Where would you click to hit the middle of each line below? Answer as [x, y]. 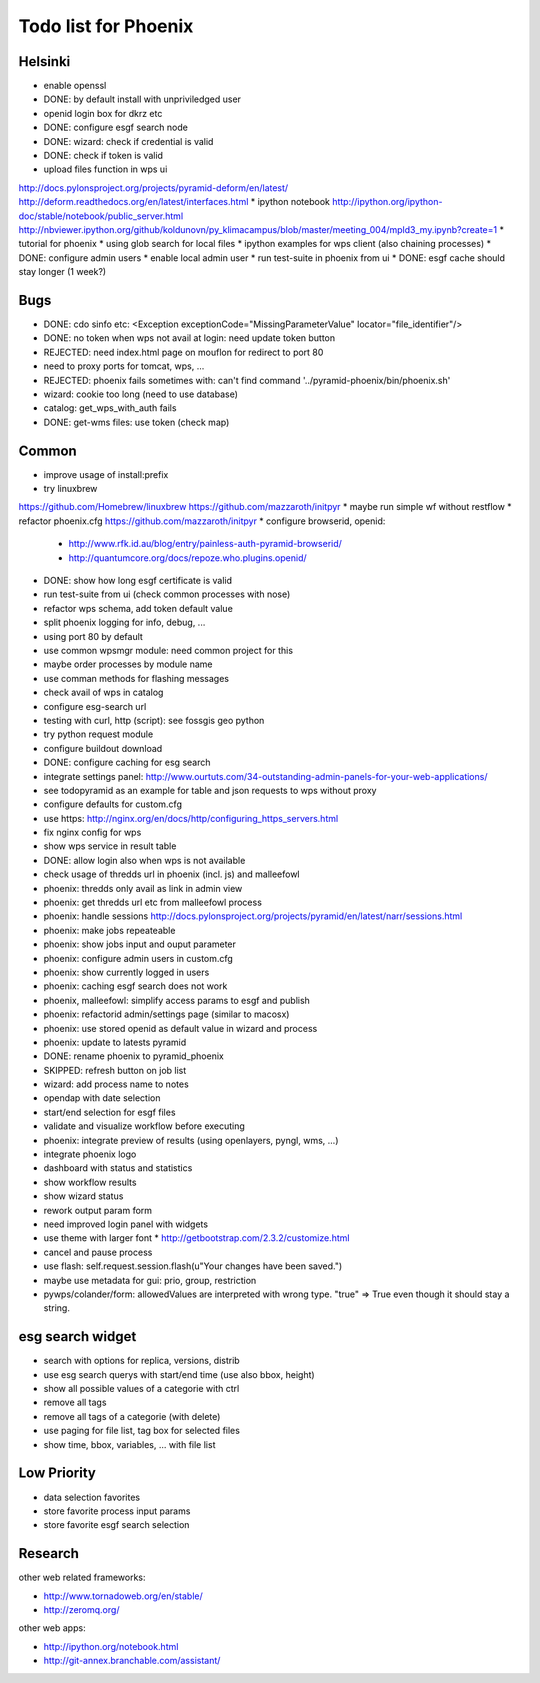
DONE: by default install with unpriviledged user [142, 99]
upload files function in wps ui [105, 169]
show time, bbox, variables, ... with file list [129, 1444]
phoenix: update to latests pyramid [115, 1042]
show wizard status [83, 1196]
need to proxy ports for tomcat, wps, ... [124, 366]
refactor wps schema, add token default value [138, 608]
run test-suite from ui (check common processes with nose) [167, 594]
